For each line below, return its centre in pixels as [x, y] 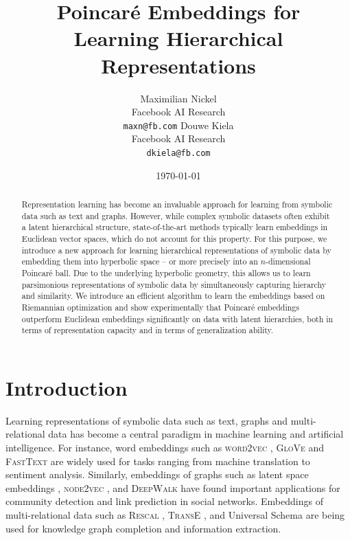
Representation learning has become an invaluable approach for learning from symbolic [177, 204]
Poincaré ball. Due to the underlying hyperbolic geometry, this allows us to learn [166, 272]
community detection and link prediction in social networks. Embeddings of [164, 501]
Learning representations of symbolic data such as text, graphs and [147, 420]
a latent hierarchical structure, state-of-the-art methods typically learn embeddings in [175, 227]
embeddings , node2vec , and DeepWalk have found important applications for [173, 487]
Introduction [67, 387]
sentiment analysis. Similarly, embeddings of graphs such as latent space [157, 474]
